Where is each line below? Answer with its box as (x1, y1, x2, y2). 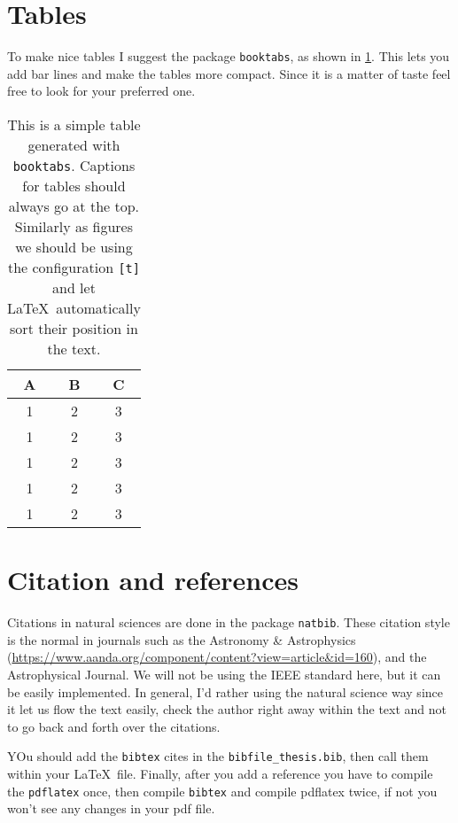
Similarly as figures (14, 215, 134, 237)
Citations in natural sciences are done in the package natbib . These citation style (7, 613, 450, 632)
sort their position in (10, 317, 138, 338)
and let (51, 276, 96, 298)
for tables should (22, 175, 126, 196)
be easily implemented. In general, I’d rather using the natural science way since (7, 682, 443, 701)
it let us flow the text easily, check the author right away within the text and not (7, 700, 447, 718)
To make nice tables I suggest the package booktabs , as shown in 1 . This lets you (7, 47, 450, 66)
